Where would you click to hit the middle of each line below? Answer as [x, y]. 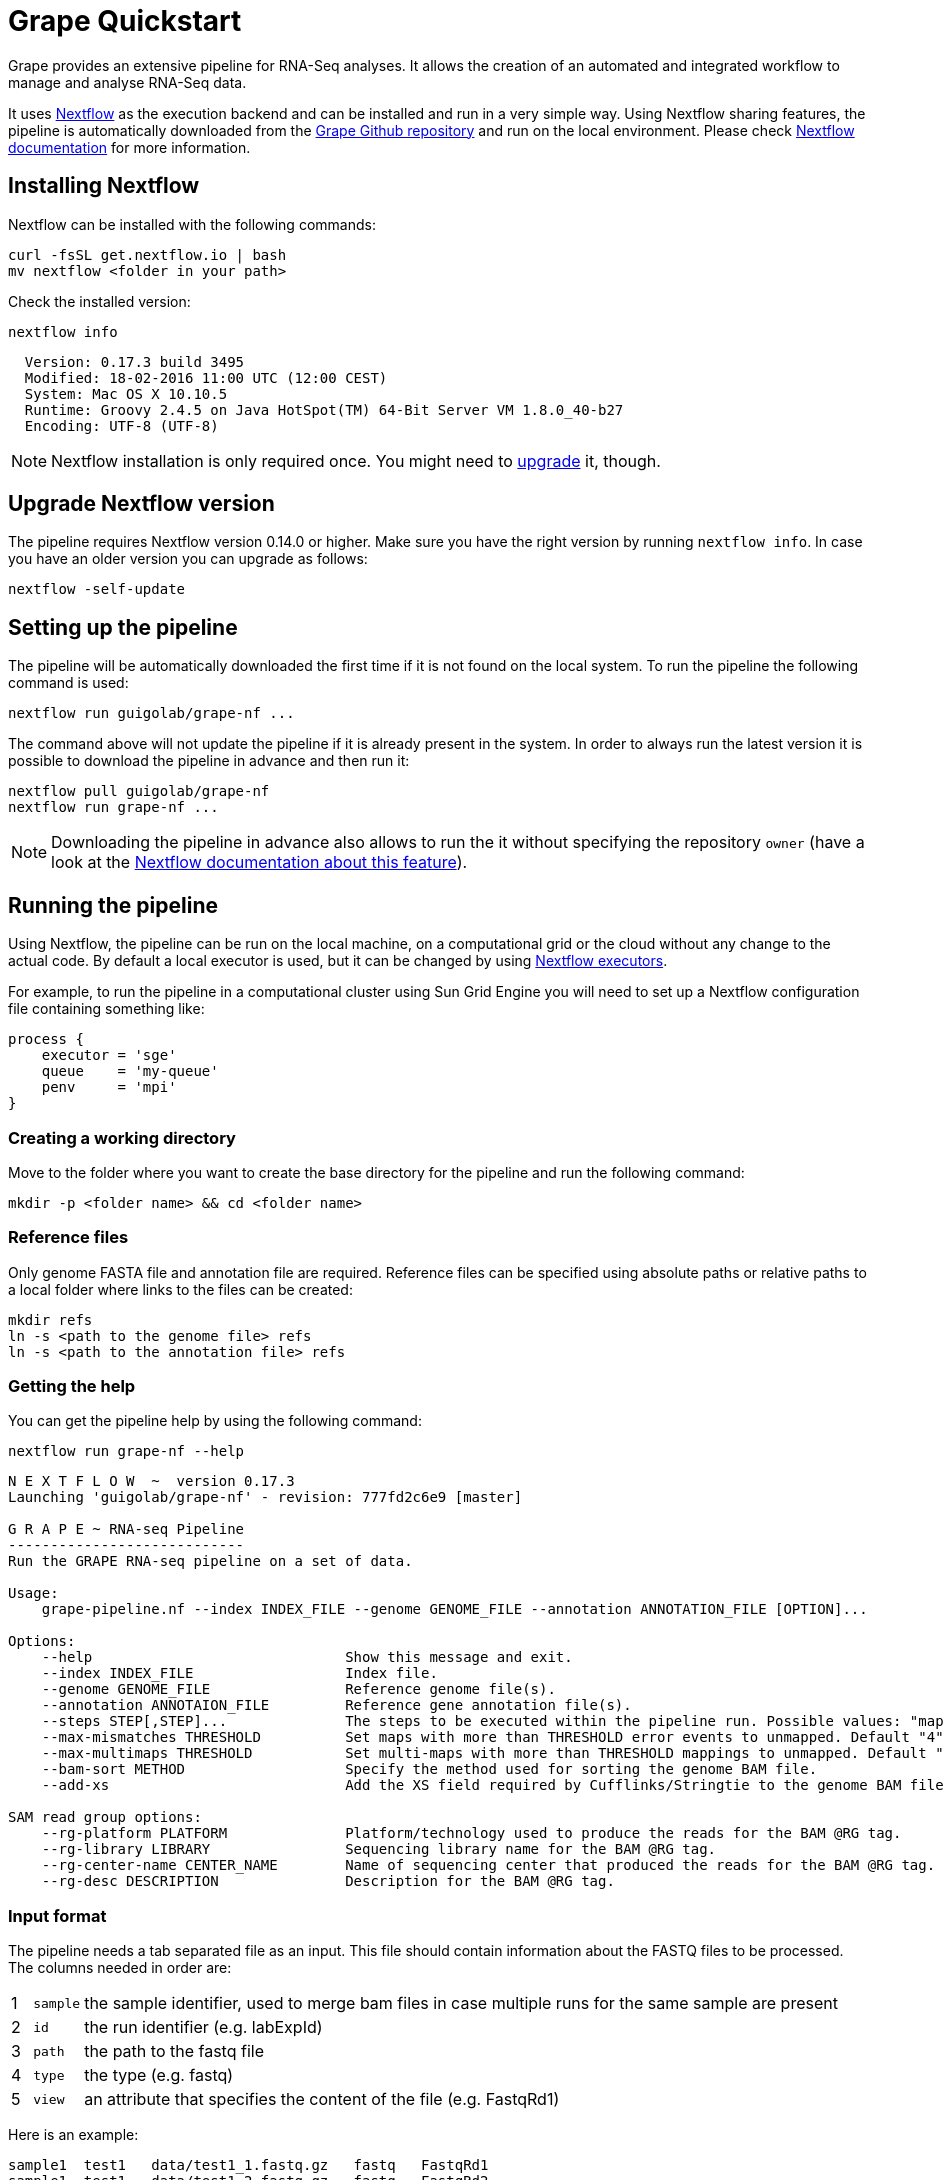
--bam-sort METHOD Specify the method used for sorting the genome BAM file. [429, 1769]
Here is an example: [73, 2135]
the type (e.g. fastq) [159, 2075]
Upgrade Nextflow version [141, 504]
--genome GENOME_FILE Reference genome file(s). [298, 1689]
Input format [57, 1915]
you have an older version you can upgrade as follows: [188, 559]
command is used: [68, 683]
